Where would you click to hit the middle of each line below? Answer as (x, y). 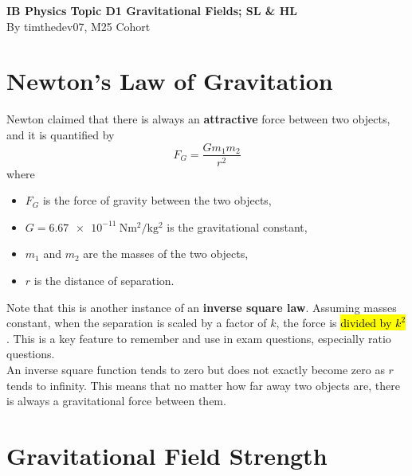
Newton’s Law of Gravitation (170, 81)
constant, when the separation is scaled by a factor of (137, 323)
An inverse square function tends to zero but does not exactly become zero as (196, 369)
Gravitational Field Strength (167, 455)
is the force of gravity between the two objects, (157, 200)
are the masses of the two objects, (166, 254)
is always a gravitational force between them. (116, 401)
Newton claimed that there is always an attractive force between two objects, (198, 119)
